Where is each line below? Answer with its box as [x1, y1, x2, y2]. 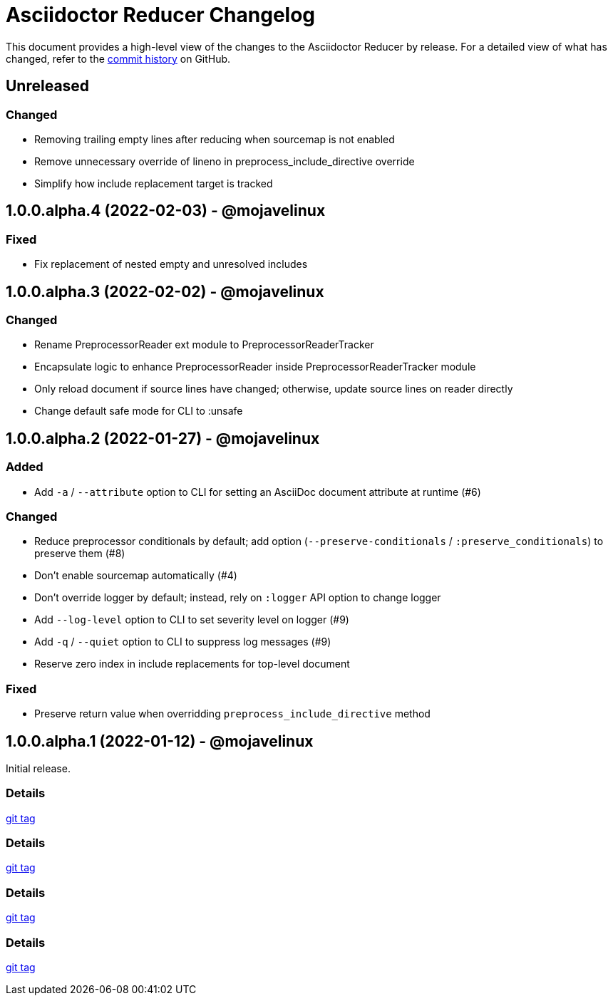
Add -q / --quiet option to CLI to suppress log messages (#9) [34, 636, 331, 648]
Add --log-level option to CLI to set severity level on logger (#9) [34, 613, 349, 626]
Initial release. [6, 762, 71, 774]
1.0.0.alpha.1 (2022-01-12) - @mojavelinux [6, 732, 314, 750]
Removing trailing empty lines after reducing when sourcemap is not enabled [34, 133, 395, 145]
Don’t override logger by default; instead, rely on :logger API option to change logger [34, 591, 441, 604]
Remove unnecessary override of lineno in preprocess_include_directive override [34, 155, 415, 167]
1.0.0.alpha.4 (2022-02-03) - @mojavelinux [6, 202, 326, 220]
